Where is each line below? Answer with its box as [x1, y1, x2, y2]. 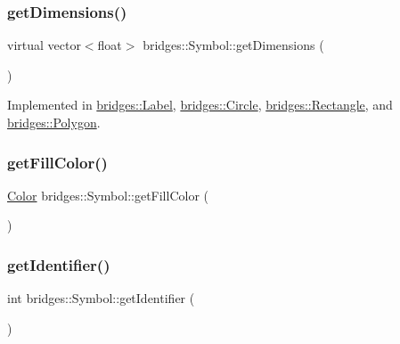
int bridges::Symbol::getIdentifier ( [7, 289, 195, 307]
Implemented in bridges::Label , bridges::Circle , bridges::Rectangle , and [7, 95, 393, 114]
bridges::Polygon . [7, 113, 101, 131]
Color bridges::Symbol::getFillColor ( [7, 185, 208, 204]
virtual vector [7, 36, 81, 54]
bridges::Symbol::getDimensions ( [143, 36, 324, 54]
